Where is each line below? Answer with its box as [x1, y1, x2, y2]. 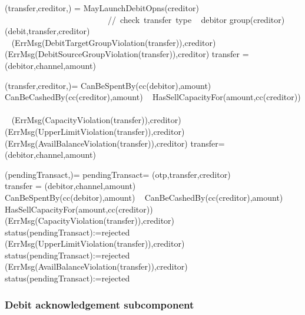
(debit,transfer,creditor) [5, 25, 90, 37]
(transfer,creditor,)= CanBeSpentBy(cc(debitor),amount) [5, 79, 211, 91]
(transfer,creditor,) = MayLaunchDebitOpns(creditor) [5, 2, 199, 14]
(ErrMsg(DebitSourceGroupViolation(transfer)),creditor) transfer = [5, 48, 249, 60]
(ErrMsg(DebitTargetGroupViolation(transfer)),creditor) [11, 36, 216, 48]
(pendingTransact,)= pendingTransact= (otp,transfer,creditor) [5, 168, 231, 180]
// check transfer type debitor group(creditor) [107, 13, 285, 25]
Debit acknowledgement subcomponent [5, 297, 194, 311]
